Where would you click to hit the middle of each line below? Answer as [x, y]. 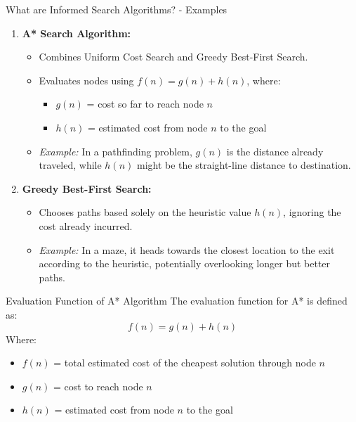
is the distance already [275, 151]
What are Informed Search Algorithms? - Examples [117, 9]
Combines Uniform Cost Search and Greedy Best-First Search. [173, 57]
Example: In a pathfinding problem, [116, 151]
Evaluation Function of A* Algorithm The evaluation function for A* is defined [177, 301]
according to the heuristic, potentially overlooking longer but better [185, 263]
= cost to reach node [98, 386]
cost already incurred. [86, 225]
